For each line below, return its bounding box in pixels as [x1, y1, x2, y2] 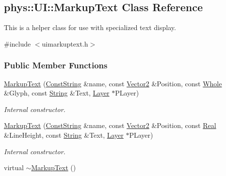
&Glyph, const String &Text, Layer [4, 88, 110, 98]
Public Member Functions [4, 59, 108, 71]
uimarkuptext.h [42, 38, 88, 48]
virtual [4, 162, 24, 173]
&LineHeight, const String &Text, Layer [4, 129, 124, 140]
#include [4, 38, 31, 48]
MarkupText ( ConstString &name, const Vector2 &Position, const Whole [4, 78, 222, 88]
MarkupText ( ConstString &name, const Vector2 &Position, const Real [4, 120, 216, 130]
